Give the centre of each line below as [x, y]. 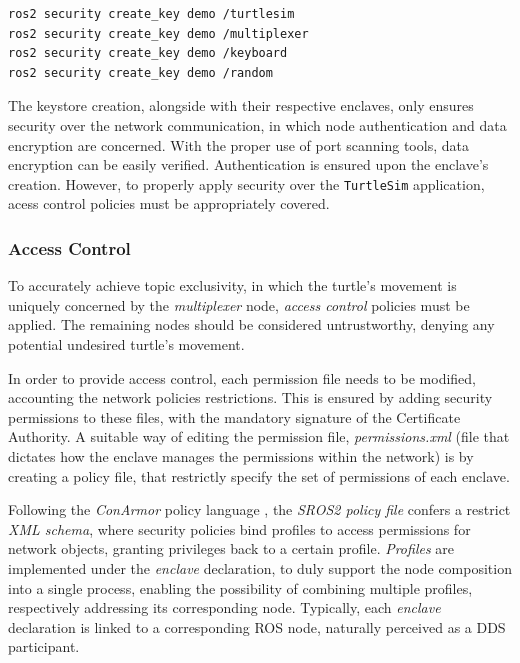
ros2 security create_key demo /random [140, 72]
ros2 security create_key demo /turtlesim [151, 14]
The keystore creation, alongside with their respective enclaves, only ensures [241, 105]
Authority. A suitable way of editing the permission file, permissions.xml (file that [259, 436]
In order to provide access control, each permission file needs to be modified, [242, 377]
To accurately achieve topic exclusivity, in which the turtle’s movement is [232, 285]
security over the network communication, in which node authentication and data [257, 124]
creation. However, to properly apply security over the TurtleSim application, [246, 183]
